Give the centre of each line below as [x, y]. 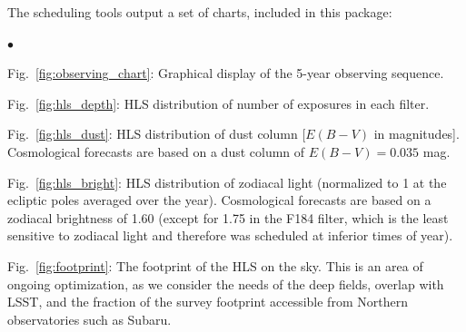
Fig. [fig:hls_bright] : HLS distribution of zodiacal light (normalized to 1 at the [227, 182]
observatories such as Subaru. [89, 319]
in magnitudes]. [416, 134]
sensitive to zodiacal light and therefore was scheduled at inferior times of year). [230, 235]
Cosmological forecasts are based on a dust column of [156, 151]
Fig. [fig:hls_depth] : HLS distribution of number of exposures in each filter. [218, 103]
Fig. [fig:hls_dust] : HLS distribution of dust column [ [157, 134]
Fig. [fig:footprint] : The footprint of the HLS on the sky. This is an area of [215, 265]
